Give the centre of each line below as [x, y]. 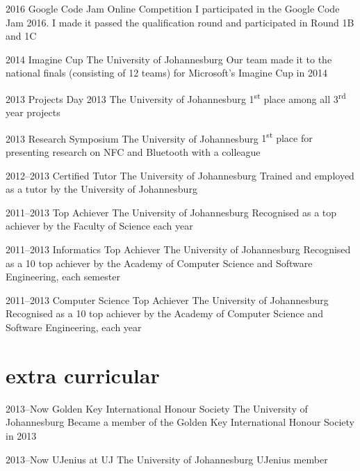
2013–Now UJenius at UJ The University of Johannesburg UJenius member [167, 459]
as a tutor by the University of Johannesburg [101, 189]
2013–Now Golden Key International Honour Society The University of [157, 408]
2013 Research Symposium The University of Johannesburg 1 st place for [159, 137]
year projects [33, 112]
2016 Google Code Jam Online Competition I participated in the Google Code [173, 8]
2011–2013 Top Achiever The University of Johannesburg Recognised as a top [171, 212]
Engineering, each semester [63, 277]
